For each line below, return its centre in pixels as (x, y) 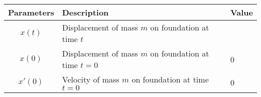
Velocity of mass (91, 79)
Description (85, 12)
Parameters (31, 12)
